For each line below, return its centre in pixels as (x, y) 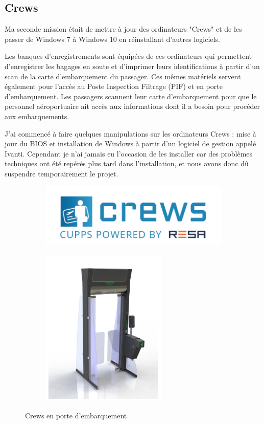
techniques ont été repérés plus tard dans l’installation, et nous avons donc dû (127, 163)
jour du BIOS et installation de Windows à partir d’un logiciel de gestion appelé (130, 143)
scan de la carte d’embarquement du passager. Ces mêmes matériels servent (123, 76)
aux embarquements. (37, 116)
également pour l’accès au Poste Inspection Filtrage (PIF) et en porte (114, 86)
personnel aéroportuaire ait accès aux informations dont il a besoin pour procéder (132, 106)
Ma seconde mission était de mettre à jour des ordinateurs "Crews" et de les (123, 29)
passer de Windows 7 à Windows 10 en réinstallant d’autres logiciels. (112, 39)
